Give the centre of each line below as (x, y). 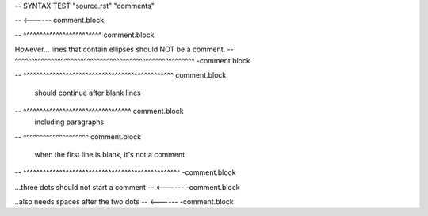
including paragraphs (69, 122)
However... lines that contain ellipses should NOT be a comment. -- (124, 49)
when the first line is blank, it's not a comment (110, 154)
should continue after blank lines (88, 93)
